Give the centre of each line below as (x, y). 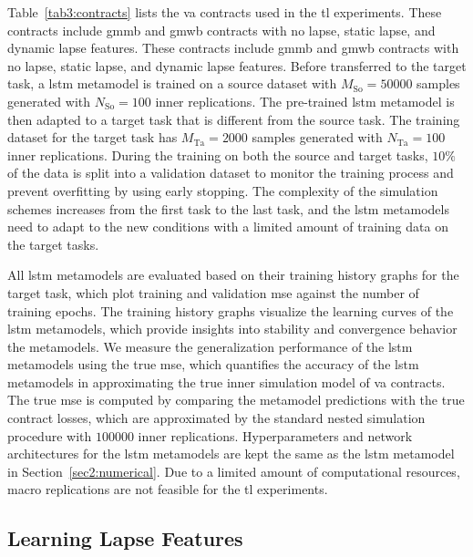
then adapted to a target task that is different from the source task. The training (234, 119)
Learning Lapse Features (125, 538)
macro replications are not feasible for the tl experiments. (168, 489)
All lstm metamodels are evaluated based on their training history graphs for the (233, 275)
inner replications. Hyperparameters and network (275, 435)
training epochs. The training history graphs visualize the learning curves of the (231, 310)
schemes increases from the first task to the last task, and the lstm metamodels (228, 208)
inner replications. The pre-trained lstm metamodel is (305, 101)
